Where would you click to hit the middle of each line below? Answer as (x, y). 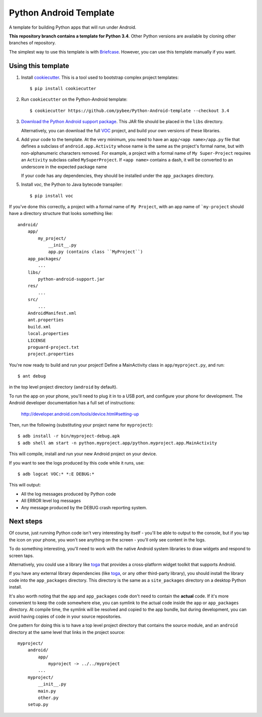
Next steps (26, 521)
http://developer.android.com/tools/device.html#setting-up (80, 414)
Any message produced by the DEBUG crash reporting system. (84, 507)
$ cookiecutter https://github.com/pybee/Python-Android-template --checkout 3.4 (130, 110)
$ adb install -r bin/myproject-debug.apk (69, 436)
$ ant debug (32, 376)
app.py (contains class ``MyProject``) (96, 252)
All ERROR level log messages (51, 501)
